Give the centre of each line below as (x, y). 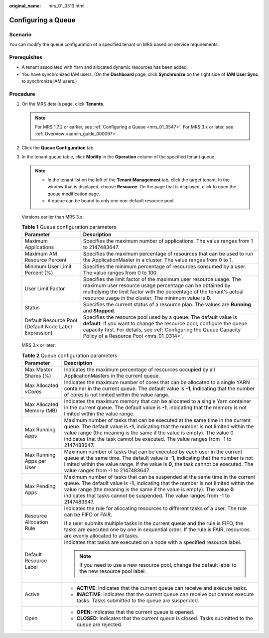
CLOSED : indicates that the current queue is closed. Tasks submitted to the (165, 619)
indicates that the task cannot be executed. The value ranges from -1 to (148, 439)
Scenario (20, 34)
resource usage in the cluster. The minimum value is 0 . (147, 298)
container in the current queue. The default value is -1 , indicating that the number (159, 388)
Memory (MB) (41, 411)
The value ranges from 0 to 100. (120, 273)
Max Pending (40, 487)
